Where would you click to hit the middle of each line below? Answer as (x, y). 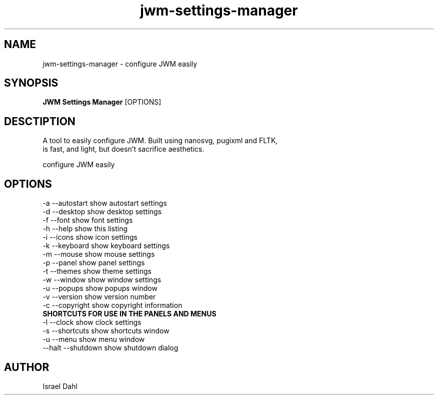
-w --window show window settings (102, 280)
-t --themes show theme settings (97, 271)
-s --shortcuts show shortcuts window (106, 331)
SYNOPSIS (31, 83)
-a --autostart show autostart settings (105, 203)
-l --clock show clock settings (92, 322)
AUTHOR (27, 367)
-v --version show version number (99, 297)
